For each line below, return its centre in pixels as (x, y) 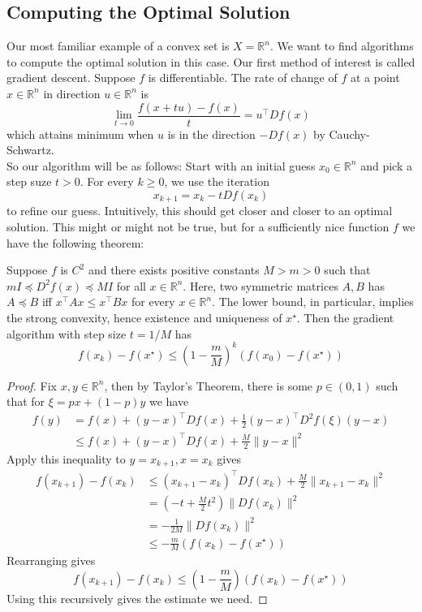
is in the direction (211, 134)
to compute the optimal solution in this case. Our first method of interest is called (211, 61)
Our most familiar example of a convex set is (118, 46)
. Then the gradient (345, 318)
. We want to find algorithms (342, 46)
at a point (375, 78)
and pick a (386, 165)
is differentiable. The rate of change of (243, 78)
